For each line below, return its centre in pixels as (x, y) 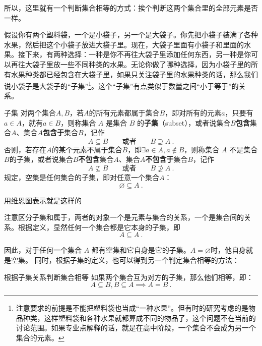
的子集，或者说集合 (41, 159)
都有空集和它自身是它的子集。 (141, 250)
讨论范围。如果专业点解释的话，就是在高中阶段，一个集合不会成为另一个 (136, 328)
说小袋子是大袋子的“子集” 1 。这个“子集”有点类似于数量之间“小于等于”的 (121, 85)
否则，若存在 (25, 149)
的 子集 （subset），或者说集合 (184, 122)
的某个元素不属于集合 (87, 149)
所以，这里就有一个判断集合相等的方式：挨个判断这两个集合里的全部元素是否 (131, 8)
